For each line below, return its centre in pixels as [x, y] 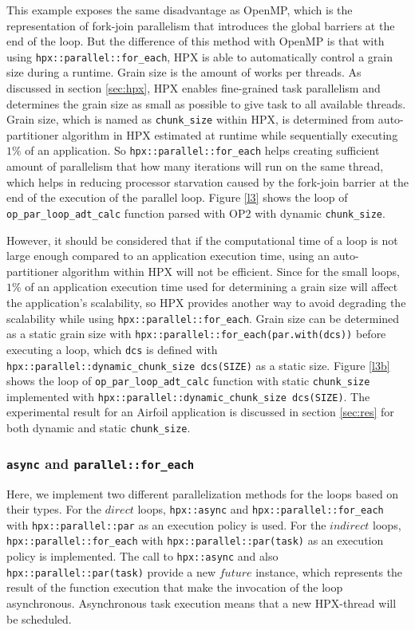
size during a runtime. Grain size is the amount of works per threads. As [184, 72]
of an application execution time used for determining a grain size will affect [211, 287]
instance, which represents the [329, 571]
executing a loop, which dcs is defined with [112, 349]
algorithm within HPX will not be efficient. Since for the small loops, [231, 271]
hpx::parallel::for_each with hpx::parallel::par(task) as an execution [195, 540]
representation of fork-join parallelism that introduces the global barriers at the [201, 25]
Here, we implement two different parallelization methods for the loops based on [203, 493]
